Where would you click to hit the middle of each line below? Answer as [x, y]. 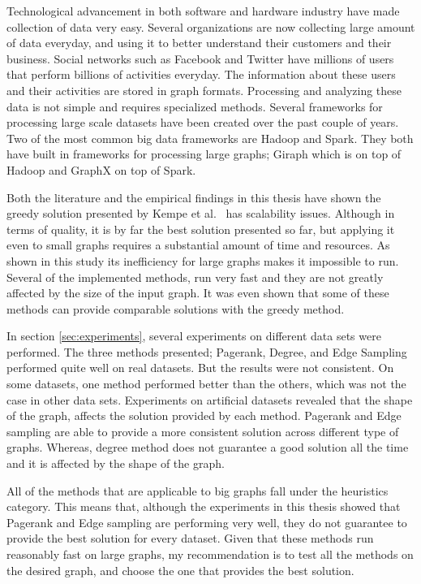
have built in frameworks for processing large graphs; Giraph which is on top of [204, 154]
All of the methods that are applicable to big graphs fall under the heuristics [198, 490]
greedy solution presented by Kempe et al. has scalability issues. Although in [201, 213]
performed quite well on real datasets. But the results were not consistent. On [200, 368]
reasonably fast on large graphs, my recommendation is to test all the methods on [210, 554]
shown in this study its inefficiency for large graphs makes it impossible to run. [203, 260]
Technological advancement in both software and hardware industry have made [203, 11]
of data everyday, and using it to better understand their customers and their [199, 43]
